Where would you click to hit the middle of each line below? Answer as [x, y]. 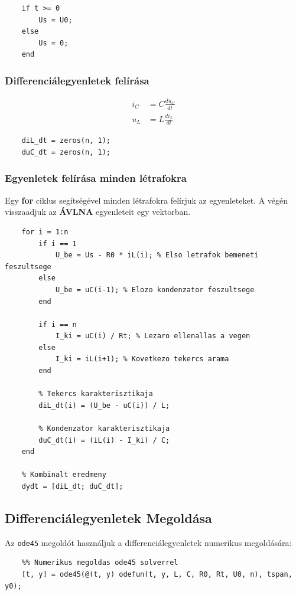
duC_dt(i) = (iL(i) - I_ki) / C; [104, 440]
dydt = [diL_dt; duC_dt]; [72, 486]
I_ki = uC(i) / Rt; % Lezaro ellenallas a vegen [153, 336]
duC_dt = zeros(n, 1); [66, 152]
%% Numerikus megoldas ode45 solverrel [100, 563]
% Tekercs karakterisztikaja [96, 394]
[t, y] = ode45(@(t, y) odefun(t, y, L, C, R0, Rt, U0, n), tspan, [157, 575]
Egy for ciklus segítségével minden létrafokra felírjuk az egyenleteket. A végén [147, 200]
